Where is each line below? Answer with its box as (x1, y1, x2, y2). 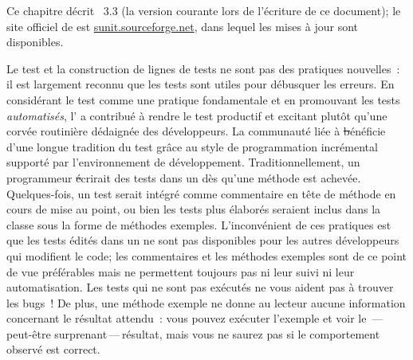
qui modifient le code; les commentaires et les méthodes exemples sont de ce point (6, 247, 407, 264)
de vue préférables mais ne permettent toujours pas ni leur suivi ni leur (6, 263, 355, 280)
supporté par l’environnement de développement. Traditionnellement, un (6, 154, 360, 170)
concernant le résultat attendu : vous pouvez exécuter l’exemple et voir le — (6, 310, 383, 327)
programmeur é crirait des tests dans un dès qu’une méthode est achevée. (6, 169, 361, 186)
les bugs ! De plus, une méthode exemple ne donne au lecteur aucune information (6, 294, 406, 311)
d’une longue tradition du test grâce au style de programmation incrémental (6, 138, 378, 155)
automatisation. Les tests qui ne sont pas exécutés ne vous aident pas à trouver (6, 279, 394, 295)
